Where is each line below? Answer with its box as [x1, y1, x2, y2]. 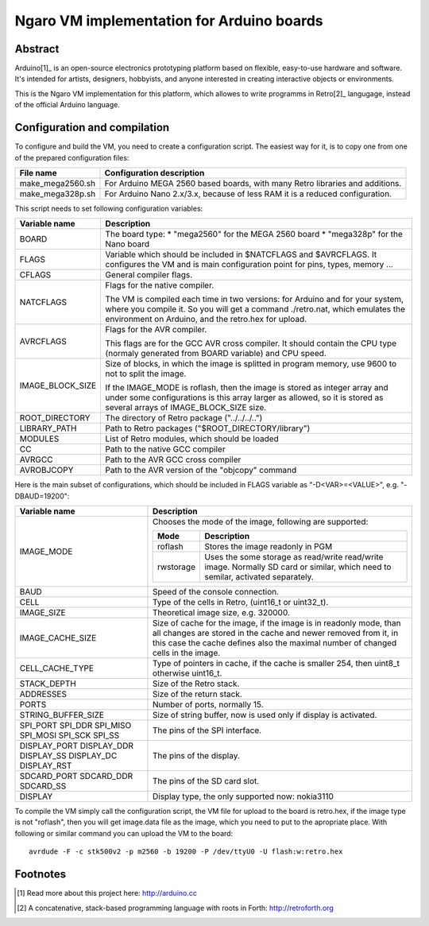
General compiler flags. [105, 269, 193, 281]
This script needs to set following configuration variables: [14, 203, 203, 213]
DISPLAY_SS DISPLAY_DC [19, 750, 118, 761]
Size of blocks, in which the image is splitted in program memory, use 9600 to [105, 358, 397, 370]
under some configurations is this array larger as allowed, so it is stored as [105, 392, 384, 403]
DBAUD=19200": [14, 491, 70, 501]
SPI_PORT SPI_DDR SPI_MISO [19, 720, 132, 731]
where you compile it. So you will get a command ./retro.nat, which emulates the [105, 304, 405, 315]
